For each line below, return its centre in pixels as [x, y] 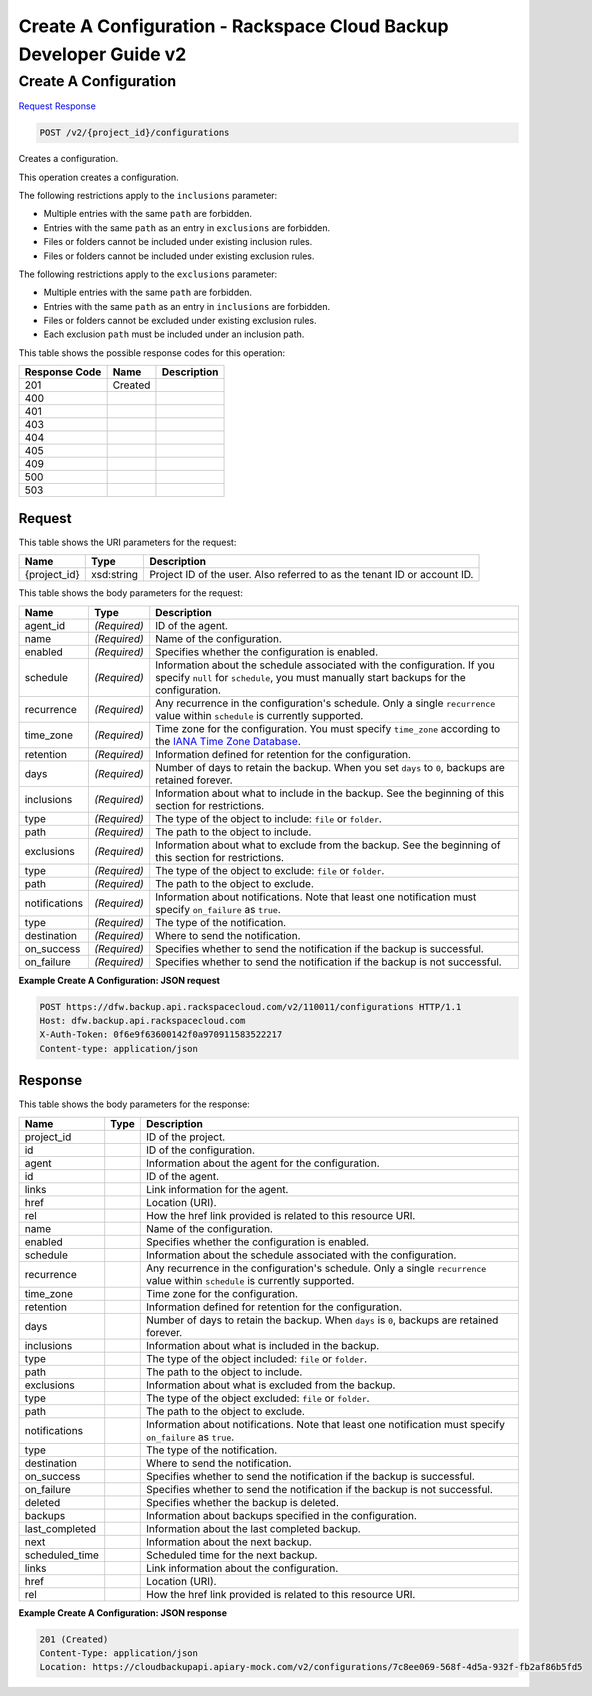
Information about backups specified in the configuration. [281, 1515]
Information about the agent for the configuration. [263, 1163]
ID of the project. [186, 1137]
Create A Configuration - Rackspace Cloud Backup [233, 26]
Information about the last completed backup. [254, 1528]
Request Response [57, 106]
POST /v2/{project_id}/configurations [134, 133]
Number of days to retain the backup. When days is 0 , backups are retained [322, 1320]
